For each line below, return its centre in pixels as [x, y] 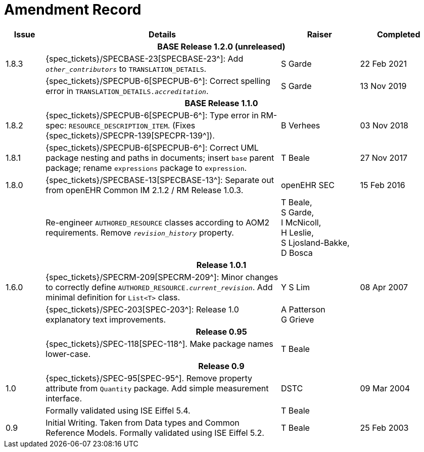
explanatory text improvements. [106, 319]
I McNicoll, [301, 222]
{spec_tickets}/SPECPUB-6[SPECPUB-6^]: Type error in [152, 115]
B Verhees [300, 125]
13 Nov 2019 [383, 86]
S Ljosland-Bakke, [315, 242]
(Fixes [184, 125]
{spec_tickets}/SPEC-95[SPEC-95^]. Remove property [149, 378]
